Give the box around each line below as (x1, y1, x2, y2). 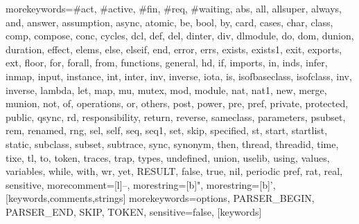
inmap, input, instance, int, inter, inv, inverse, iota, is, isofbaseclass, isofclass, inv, (6, 68, 352, 83)
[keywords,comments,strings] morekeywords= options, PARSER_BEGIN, (6, 191, 315, 205)
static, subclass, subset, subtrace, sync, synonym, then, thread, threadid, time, (6, 136, 339, 151)
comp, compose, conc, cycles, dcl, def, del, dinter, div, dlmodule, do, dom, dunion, (6, 28, 354, 43)
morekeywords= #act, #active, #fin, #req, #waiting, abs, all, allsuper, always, (6, 1, 342, 15)
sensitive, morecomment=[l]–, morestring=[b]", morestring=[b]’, (6, 177, 276, 192)
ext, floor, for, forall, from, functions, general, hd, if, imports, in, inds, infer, (6, 55, 328, 70)
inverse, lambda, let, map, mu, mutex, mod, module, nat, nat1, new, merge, (6, 82, 327, 97)
